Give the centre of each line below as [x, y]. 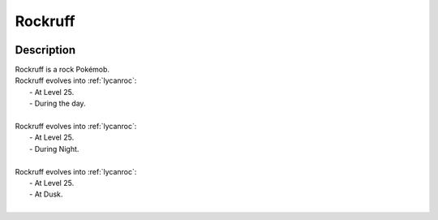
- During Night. [54, 149]
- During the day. [58, 104]
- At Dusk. [46, 194]
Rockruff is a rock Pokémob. [62, 70]
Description [45, 50]
